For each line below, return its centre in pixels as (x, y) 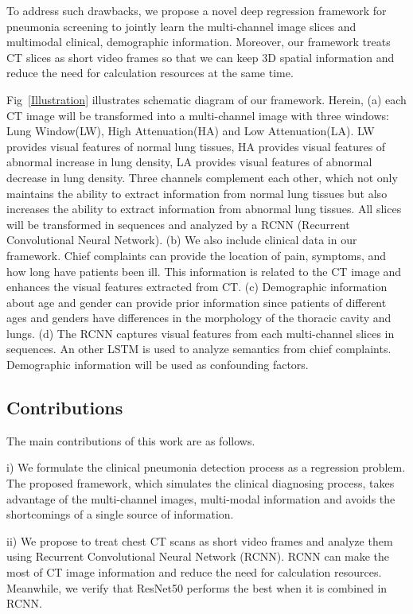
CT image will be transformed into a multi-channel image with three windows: (198, 115)
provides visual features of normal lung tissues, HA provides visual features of (196, 146)
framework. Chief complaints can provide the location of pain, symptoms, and (197, 255)
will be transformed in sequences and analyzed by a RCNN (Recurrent (178, 224)
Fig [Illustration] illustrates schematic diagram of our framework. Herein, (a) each (206, 99)
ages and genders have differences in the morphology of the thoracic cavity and (199, 318)
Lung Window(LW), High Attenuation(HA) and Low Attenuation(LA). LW (191, 131)
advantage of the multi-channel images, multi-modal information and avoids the (201, 498)
